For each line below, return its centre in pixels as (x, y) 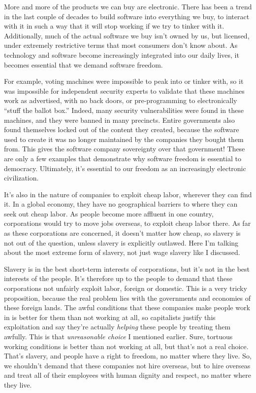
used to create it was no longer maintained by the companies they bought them (124, 139)
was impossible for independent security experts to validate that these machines (124, 90)
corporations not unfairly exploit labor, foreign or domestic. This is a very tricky (126, 288)
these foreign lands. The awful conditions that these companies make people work (127, 307)
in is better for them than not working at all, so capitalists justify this (110, 317)
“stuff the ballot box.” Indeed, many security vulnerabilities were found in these (124, 110)
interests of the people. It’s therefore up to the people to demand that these (118, 278)
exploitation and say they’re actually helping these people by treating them (117, 327)
